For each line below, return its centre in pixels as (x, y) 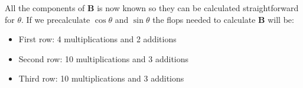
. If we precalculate (56, 19)
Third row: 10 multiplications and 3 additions (101, 78)
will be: (281, 19)
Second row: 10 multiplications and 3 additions (104, 58)
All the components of (45, 8)
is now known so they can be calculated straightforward (198, 8)
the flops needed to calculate (204, 19)
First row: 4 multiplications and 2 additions (97, 39)
